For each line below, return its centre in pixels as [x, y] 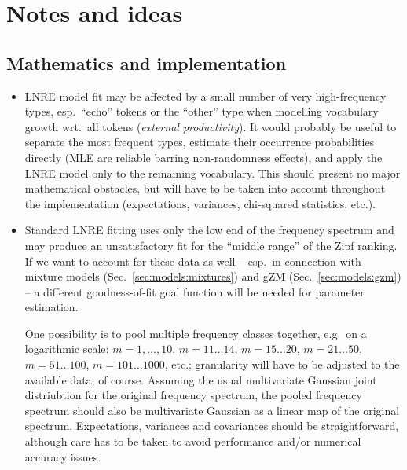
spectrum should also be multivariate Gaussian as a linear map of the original [212, 410]
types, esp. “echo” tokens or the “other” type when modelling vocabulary [202, 111]
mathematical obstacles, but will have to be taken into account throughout [205, 188]
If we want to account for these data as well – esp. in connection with [193, 261]
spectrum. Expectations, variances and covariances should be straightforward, [212, 426]
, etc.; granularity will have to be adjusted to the [282, 364]
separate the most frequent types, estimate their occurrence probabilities [200, 142]
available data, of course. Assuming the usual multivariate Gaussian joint [201, 379]
